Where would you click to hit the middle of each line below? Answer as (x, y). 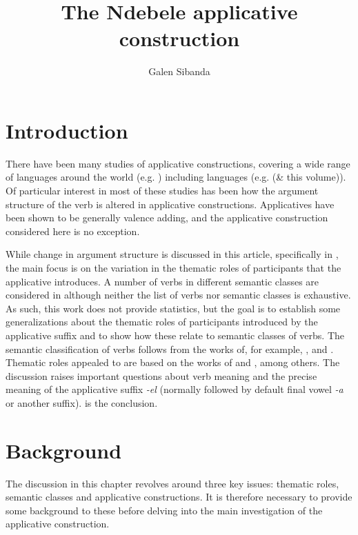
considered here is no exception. (73, 231)
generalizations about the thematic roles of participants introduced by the (162, 322)
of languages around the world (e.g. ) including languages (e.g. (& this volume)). (176, 177)
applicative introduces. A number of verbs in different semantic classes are (162, 281)
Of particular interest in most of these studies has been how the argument (162, 191)
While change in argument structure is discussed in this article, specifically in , (172, 254)
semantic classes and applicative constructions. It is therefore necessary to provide (179, 497)
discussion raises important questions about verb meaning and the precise (161, 375)
